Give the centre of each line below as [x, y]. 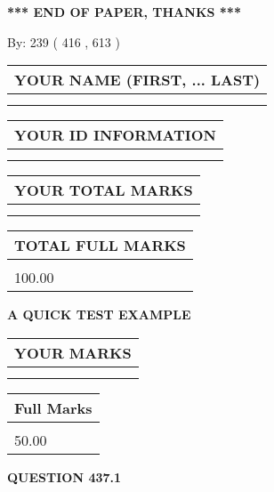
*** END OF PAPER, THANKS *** [124, 12]
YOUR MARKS [73, 352]
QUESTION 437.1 [64, 476]
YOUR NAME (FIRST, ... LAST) [137, 80]
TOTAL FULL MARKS [100, 246]
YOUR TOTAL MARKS [104, 190]
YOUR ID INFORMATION [115, 135]
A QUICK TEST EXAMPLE [99, 315]
